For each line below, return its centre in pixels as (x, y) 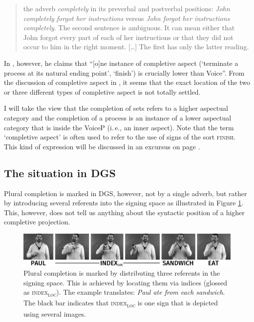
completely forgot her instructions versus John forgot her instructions (127, 18)
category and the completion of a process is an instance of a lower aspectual (118, 117)
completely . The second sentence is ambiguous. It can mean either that (129, 28)
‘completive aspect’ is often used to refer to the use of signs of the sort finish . (120, 137)
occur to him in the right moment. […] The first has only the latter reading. (136, 47)
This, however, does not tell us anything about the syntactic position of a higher (124, 212)
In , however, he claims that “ (49, 63)
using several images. (55, 313)
